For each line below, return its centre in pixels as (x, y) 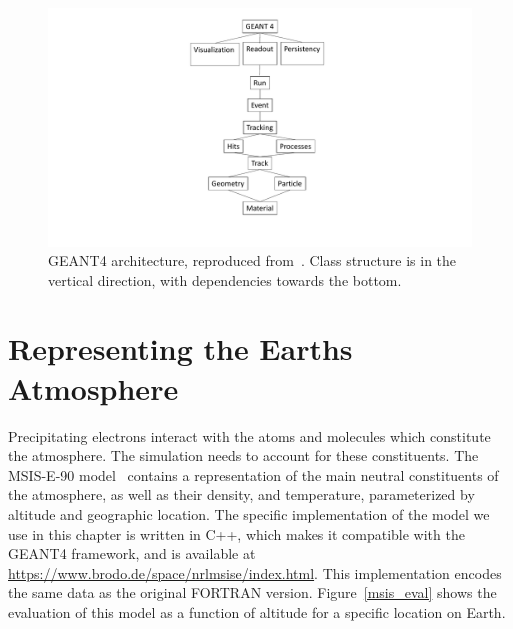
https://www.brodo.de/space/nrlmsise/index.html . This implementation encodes (255, 572)
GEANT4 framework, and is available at (132, 553)
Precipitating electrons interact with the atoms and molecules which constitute (249, 435)
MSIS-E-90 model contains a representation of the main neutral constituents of (253, 474)
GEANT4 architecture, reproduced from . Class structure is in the (252, 260)
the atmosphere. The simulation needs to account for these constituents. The (243, 455)
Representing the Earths (180, 348)
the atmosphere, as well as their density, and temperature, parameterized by (241, 494)
